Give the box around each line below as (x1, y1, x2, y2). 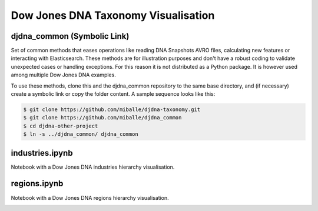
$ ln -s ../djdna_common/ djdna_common (23, 131, 138, 138)
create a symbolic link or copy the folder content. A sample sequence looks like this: (11, 91, 216, 98)
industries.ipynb (11, 148, 73, 158)
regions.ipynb (11, 179, 64, 189)
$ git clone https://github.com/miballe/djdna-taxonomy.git (23, 106, 201, 113)
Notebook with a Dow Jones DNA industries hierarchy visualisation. (11, 163, 175, 170)
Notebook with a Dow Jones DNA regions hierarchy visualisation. (11, 194, 169, 201)
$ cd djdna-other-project (23, 122, 98, 129)
